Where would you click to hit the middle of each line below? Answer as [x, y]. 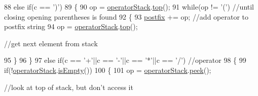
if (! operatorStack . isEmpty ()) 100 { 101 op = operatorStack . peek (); [108, 70]
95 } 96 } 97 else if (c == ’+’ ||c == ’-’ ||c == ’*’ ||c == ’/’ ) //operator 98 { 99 [125, 60]
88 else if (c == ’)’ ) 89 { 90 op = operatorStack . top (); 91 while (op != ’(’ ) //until [129, 7]
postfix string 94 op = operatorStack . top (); [71, 26]
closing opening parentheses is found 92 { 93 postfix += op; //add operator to [126, 16]
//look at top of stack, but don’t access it [69, 87]
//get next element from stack [51, 43]
